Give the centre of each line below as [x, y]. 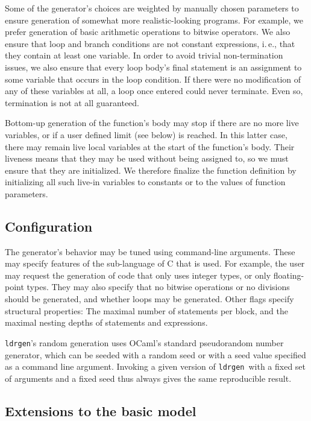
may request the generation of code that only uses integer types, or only [138, 275]
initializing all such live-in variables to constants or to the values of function [145, 182]
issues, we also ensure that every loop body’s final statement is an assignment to [153, 67]
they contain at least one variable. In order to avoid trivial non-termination [144, 55]
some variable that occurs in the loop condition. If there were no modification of [153, 79]
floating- [289, 275]
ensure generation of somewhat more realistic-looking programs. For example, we [154, 20]
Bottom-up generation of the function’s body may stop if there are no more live [152, 123]
